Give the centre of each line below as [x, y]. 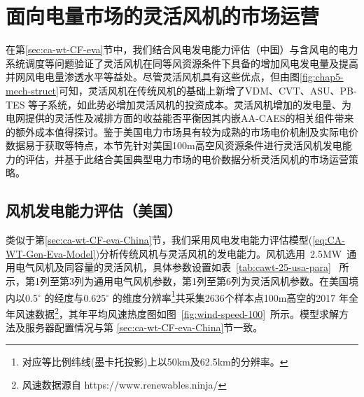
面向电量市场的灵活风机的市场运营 [163, 16]
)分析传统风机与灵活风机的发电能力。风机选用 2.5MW [219, 253]
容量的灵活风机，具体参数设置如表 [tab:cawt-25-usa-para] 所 [211, 267]
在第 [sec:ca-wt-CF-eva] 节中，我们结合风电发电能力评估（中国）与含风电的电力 [182, 49]
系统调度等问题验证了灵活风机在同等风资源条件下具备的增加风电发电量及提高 [182, 63]
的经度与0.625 [75, 297]
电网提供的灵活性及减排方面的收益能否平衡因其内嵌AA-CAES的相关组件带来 [180, 118]
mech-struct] [32, 90]
